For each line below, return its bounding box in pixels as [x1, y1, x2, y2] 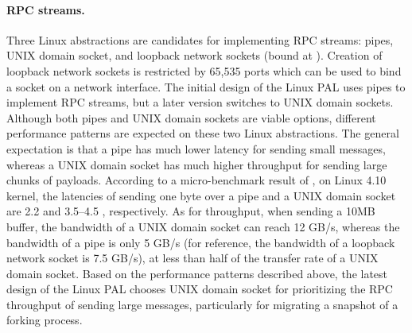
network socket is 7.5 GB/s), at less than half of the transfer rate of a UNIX [6, 250, 379, 266]
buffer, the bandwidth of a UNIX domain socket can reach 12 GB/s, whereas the [6, 218, 400, 234]
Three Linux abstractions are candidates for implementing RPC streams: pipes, [6, 31, 394, 48]
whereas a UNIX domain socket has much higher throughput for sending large [6, 156, 387, 172]
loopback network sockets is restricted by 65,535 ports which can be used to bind [6, 62, 402, 79]
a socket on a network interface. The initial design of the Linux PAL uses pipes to [6, 78, 406, 95]
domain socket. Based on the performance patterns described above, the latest [6, 265, 388, 281]
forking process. [6, 312, 83, 328]
